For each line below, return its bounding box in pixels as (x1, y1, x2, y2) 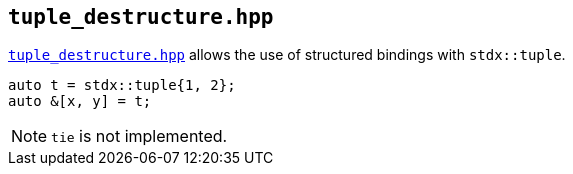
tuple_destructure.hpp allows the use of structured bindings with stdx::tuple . (8, 46, 566, 64)
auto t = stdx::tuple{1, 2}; (8, 77, 236, 94)
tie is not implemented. (51, 126, 228, 147)
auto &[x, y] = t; (8, 93, 152, 110)
